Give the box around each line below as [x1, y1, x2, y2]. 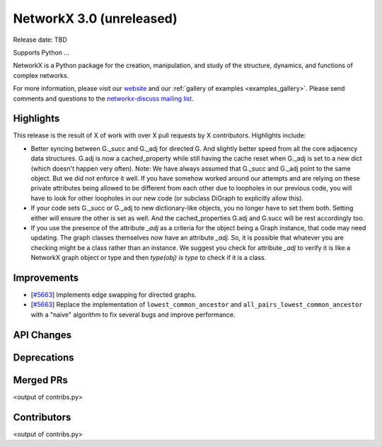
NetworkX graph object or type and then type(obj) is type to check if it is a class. [30, 254, 267, 262]
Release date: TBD [13, 35, 67, 44]
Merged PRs [13, 374, 69, 386]
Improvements [13, 271, 79, 283]
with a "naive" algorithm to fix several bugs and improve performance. [30, 310, 236, 319]
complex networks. [13, 71, 69, 79]
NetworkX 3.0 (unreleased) [13, 11, 178, 26]
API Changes [13, 329, 72, 341]
